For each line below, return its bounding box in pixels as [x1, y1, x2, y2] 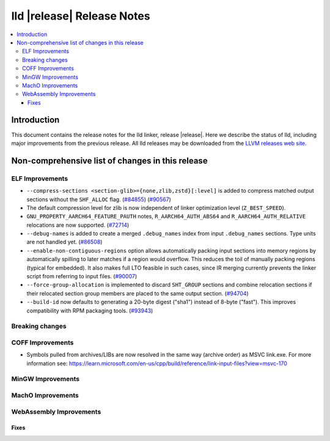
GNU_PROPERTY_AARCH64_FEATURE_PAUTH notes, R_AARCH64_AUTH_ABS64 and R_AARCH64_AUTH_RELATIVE [26, 213, 306, 220]
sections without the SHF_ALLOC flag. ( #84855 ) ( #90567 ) [26, 196, 171, 203]
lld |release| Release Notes [11, 9, 150, 23]
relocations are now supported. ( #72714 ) [26, 221, 130, 229]
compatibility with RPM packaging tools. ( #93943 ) [26, 306, 153, 314]
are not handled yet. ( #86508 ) [26, 239, 103, 246]
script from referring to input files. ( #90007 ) [26, 273, 137, 280]
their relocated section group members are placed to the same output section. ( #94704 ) [26, 289, 249, 297]
